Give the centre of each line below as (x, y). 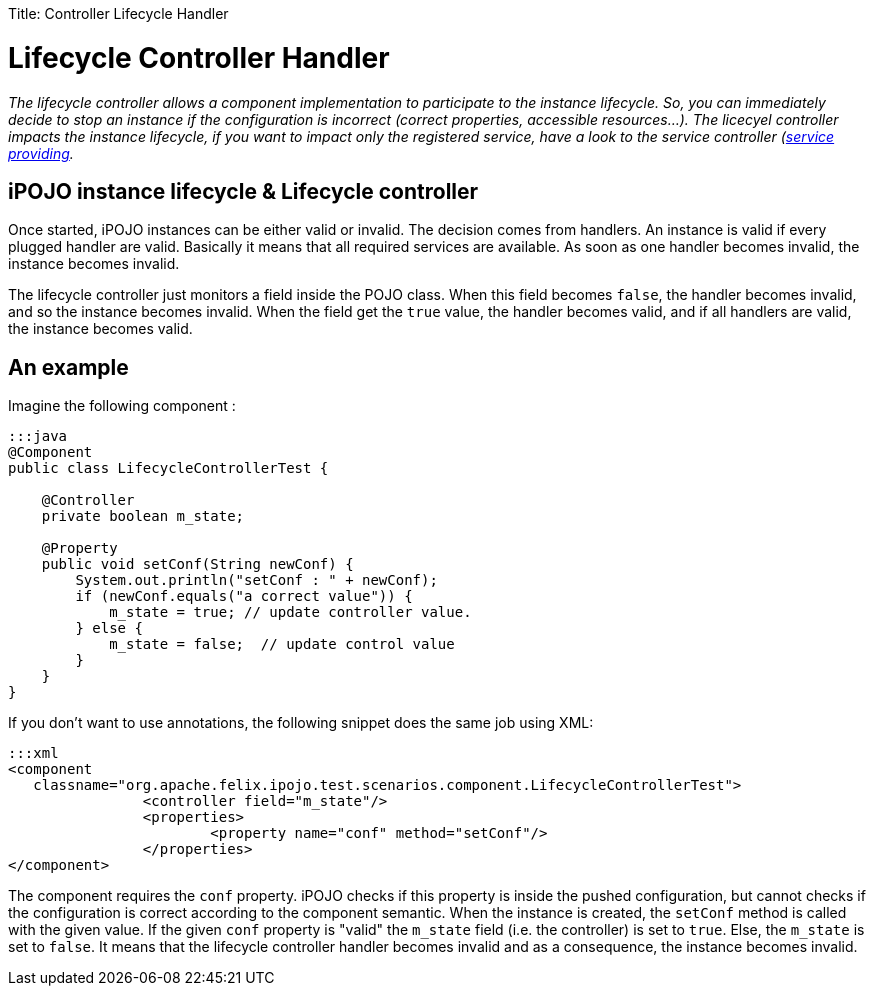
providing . (41, 153)
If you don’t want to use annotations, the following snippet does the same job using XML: (301, 723)
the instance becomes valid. (100, 329)
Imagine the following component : (122, 406)
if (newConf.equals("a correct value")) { (244, 596)
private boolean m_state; (143, 516)
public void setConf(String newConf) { (197, 564)
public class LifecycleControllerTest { (168, 468)
